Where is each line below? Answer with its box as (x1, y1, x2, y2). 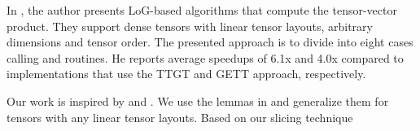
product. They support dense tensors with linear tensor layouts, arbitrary (7, 17, 373, 34)
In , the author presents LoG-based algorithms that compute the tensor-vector (7, 2, 397, 18)
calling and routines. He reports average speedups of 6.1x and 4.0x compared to (7, 49, 404, 66)
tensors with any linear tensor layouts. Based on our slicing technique (7, 108, 353, 125)
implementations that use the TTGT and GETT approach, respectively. (7, 65, 366, 82)
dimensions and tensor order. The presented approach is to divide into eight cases (7, 33, 413, 50)
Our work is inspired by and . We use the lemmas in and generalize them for (7, 92, 389, 109)
